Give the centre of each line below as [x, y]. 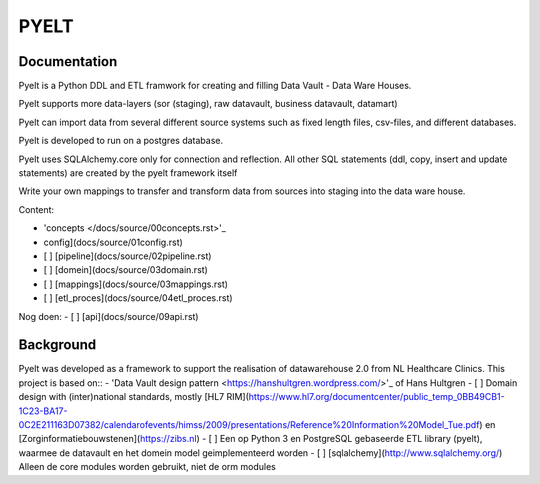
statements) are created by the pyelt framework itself [128, 173]
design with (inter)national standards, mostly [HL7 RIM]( [134, 397]
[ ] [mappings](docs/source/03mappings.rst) [136, 284]
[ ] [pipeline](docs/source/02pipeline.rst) [127, 256]
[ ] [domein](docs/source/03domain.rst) [126, 270]
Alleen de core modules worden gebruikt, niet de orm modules [147, 467]
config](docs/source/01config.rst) [113, 242]
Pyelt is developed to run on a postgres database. [121, 141]
